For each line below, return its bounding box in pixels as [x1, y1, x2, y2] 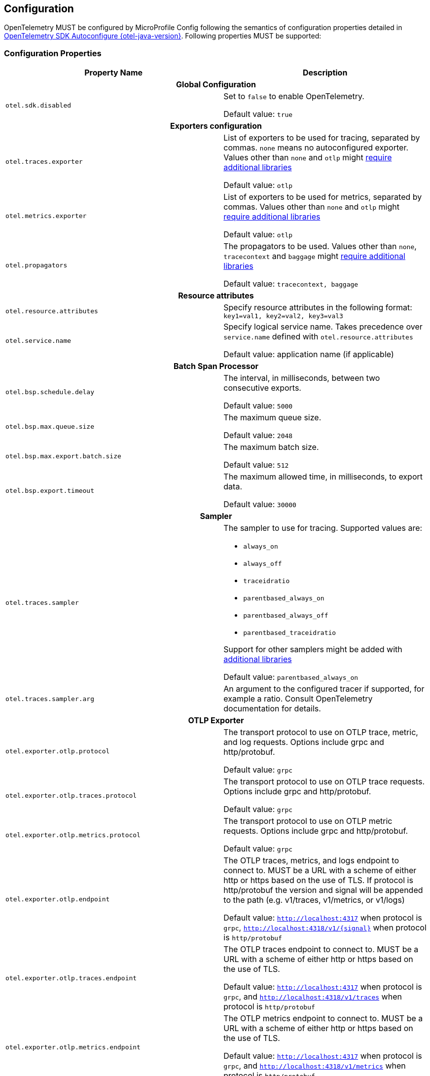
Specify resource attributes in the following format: [223, 302, 412, 313]
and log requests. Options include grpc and [223, 737, 384, 747]
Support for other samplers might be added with [223, 644, 402, 655]
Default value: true [223, 109, 293, 119]
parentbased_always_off [243, 612, 328, 620]
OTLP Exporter [188, 715, 244, 726]
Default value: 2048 [223, 430, 293, 441]
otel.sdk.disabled [5, 101, 72, 109]
